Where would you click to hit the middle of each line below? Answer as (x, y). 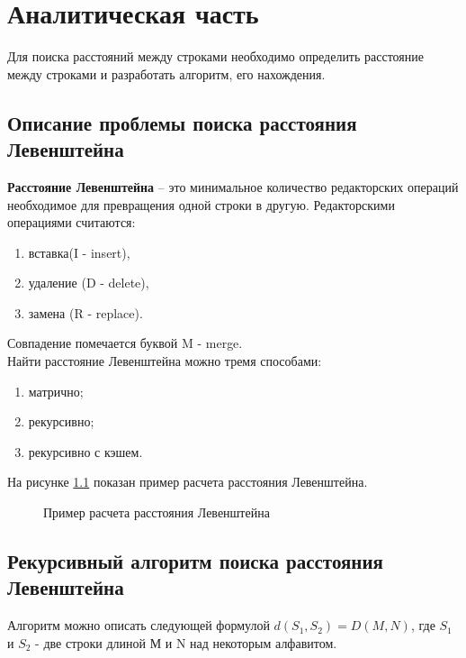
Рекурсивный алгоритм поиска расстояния (195, 561)
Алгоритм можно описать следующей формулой (139, 625)
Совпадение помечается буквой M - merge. (125, 343)
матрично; (56, 391)
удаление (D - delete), (89, 283)
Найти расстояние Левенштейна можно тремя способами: (165, 361)
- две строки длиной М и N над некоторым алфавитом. (186, 642)
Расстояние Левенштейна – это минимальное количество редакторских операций (233, 186)
